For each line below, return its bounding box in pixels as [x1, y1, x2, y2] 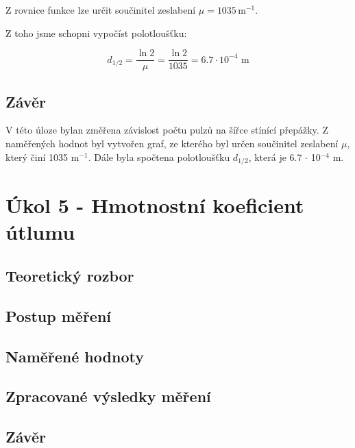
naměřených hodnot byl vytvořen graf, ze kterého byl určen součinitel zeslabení [5, 136, 339, 151]
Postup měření [5, 305, 112, 326]
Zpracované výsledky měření [5, 386, 211, 407]
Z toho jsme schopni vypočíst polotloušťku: [5, 25, 187, 40]
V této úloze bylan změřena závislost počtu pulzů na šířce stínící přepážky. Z [5, 123, 328, 137]
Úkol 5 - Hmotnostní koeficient [5, 191, 304, 219]
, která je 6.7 [248, 149, 302, 164]
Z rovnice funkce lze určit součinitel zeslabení [5, 3, 196, 16]
